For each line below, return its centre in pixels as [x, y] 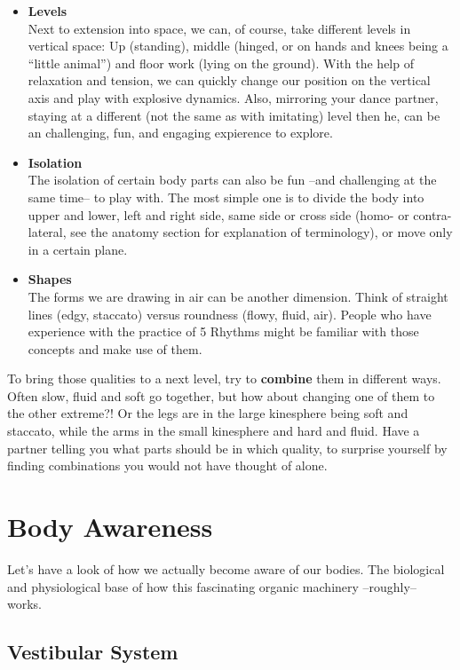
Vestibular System [93, 652]
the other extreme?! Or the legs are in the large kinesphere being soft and [208, 413]
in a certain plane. [78, 249]
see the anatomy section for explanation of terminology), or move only [262, 232]
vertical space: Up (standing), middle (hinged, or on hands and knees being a [238, 46]
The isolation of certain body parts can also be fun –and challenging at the [232, 180]
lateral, [47, 232]
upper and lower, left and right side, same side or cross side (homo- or [218, 214]
